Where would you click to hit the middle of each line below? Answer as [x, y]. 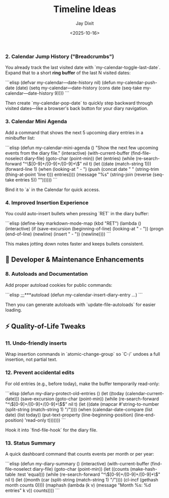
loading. [14, 310]
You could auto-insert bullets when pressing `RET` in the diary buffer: [77, 213]
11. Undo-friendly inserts [36, 343]
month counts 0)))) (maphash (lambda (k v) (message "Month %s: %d [78, 485]
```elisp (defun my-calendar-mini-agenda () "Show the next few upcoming [82, 148]
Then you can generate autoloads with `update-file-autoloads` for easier [80, 304]
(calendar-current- [145, 393]
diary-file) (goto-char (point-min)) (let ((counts [81, 469]
